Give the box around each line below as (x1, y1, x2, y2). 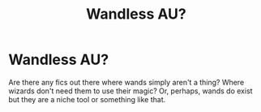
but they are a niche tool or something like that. (8, 94, 166, 104)
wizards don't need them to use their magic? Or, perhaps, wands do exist (8, 86, 253, 96)
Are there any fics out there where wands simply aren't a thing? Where (8, 77, 245, 87)
